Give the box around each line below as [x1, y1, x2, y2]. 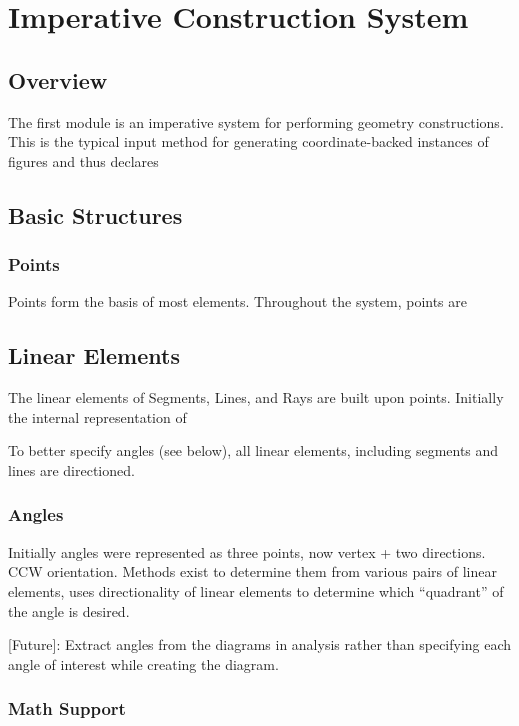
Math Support [8, 696, 126, 721]
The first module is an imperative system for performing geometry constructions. [8, 111, 504, 132]
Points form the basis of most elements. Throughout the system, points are [8, 291, 468, 312]
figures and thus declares [8, 150, 159, 171]
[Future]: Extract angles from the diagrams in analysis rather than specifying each [8, 634, 512, 655]
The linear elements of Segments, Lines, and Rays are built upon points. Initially [8, 387, 504, 408]
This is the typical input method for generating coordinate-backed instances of [8, 131, 489, 152]
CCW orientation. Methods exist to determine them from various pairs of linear [8, 561, 497, 582]
